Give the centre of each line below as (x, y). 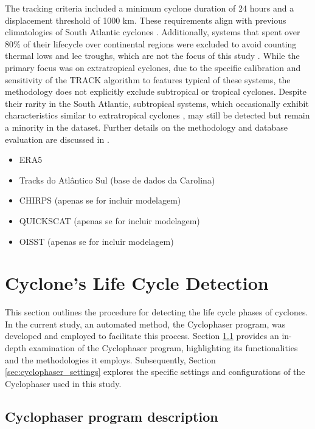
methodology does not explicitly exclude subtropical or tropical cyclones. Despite (156, 91)
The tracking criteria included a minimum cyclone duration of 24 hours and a (150, 8)
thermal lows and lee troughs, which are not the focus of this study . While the (152, 56)
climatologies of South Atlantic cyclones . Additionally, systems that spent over (153, 32)
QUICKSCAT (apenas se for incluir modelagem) (109, 220)
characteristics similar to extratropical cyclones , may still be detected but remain (157, 115)
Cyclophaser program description (112, 416)
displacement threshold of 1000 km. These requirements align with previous (146, 20)
